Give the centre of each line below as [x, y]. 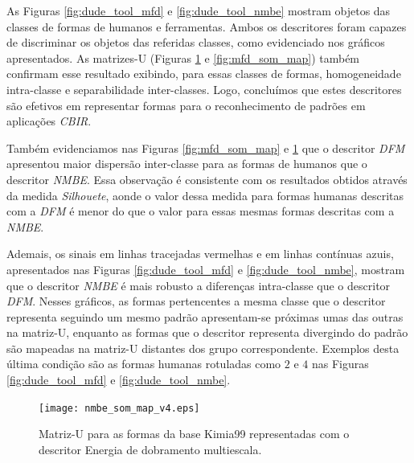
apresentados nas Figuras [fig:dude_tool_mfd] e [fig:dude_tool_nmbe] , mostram [206, 269]
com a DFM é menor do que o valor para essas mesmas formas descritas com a [201, 211]
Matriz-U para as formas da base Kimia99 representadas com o [194, 434]
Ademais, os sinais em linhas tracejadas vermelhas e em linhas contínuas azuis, [200, 254]
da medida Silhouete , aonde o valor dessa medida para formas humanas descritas [205, 195]
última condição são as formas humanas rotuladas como [144, 364]
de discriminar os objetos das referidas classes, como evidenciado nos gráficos [196, 42]
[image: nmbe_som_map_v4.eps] [119, 408]
